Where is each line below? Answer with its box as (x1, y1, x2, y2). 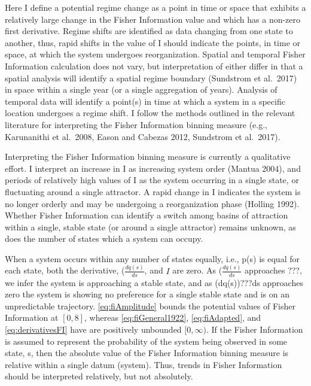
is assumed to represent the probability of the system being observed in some (5, 335, 288, 347)
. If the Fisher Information (206, 323, 303, 335)
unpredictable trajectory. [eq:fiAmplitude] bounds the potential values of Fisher (5, 299, 296, 312)
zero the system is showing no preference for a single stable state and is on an (5, 288, 289, 300)
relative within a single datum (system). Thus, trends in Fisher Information (5, 358, 282, 370)
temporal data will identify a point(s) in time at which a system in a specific (5, 95, 285, 107)
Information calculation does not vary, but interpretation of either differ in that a (5, 59, 303, 72)
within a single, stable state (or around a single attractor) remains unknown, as (5, 220, 296, 233)
